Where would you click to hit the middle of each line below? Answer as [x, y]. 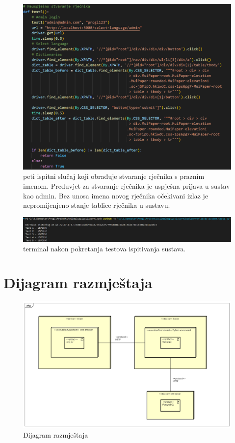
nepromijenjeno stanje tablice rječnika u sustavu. [97, 205]
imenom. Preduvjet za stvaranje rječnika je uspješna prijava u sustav [127, 186]
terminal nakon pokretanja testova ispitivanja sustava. [104, 249]
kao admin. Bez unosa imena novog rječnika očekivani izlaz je [116, 195]
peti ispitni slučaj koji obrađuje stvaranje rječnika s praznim [114, 176]
